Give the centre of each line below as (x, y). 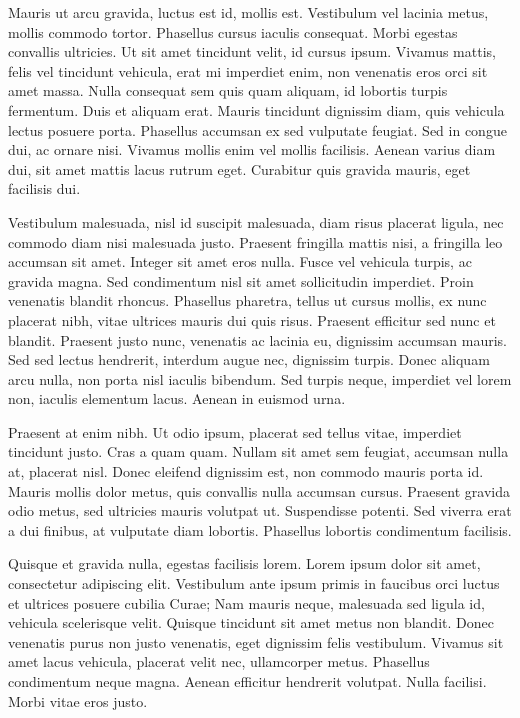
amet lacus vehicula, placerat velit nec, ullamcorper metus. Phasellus (219, 661)
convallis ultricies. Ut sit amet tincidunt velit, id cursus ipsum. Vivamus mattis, (252, 51)
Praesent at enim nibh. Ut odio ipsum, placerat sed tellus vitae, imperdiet (235, 431)
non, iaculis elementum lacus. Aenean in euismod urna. (177, 398)
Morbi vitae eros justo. (78, 700)
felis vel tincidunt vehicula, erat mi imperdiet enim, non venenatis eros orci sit (248, 70)
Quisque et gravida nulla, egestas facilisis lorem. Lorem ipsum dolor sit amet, (244, 563)
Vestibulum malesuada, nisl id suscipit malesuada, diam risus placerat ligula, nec (256, 221)
